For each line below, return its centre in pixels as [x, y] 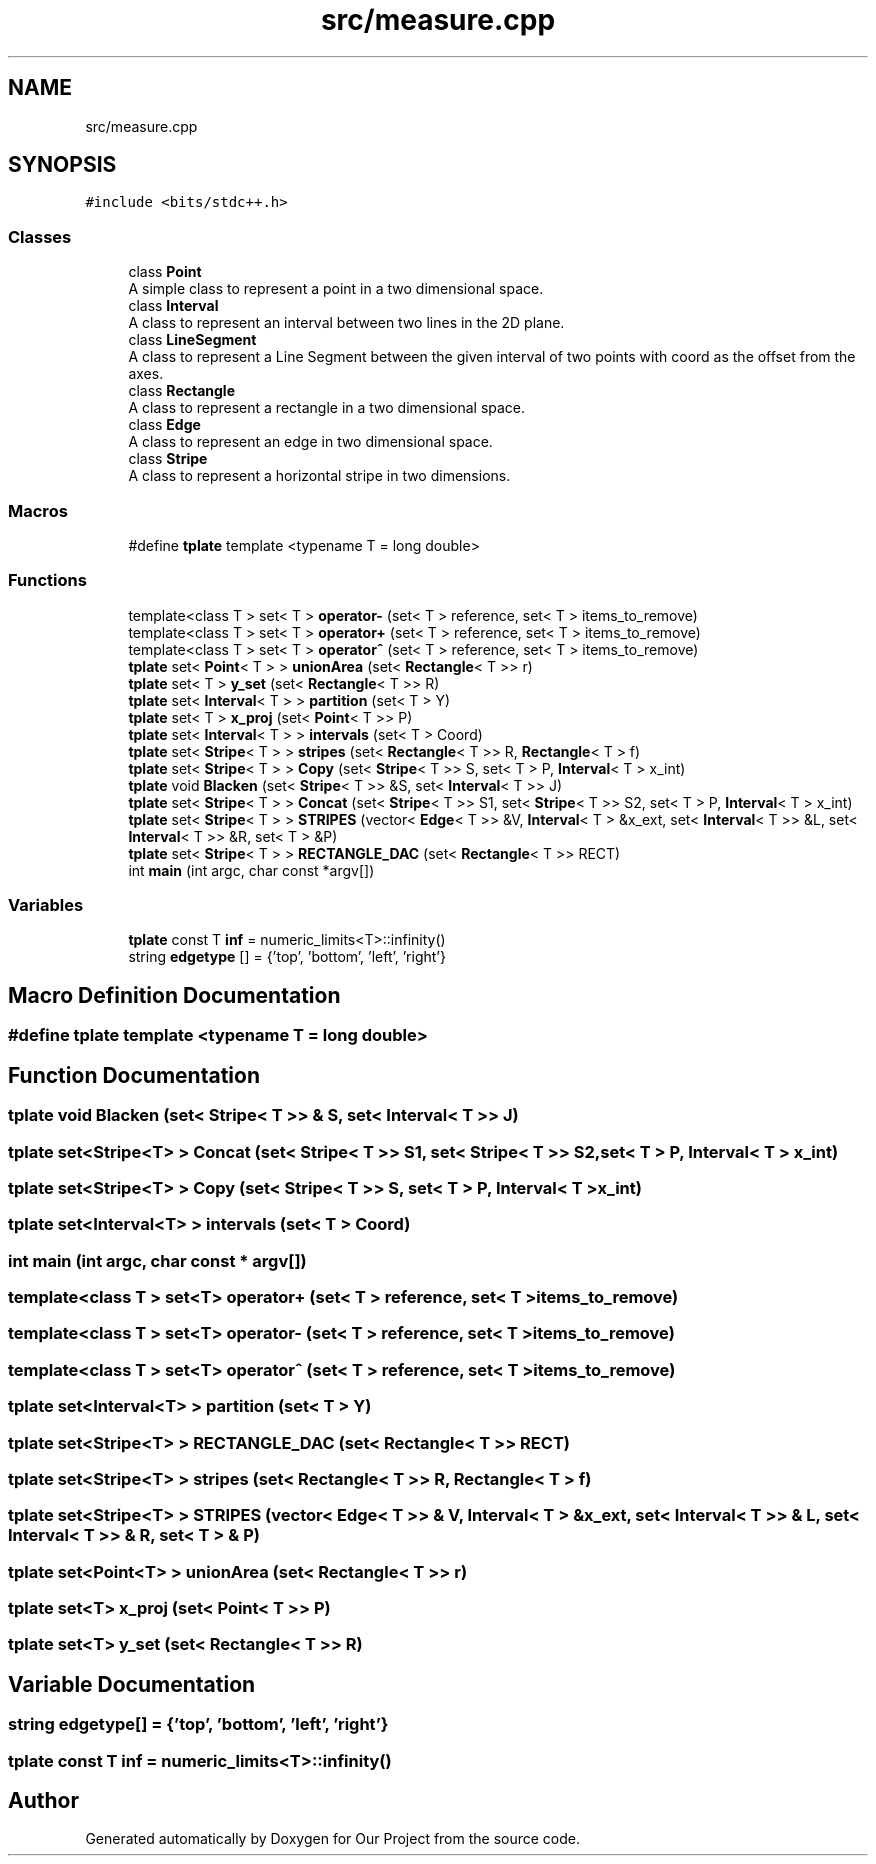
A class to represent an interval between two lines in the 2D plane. [346, 323]
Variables [46, 905]
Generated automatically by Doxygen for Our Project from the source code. [333, 1839]
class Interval [173, 306]
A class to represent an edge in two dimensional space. [310, 442]
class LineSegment [192, 340]
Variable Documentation [132, 1684]
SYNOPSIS [62, 165]
